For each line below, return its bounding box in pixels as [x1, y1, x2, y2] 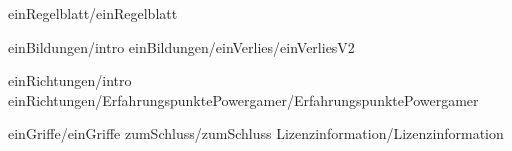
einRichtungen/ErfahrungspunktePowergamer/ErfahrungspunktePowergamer [8, 89, 479, 110]
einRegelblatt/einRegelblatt [8, 3, 178, 23]
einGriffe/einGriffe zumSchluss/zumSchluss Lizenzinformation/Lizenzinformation [8, 123, 504, 144]
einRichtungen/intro [8, 70, 132, 91]
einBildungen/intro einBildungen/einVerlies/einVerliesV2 [8, 36, 355, 57]
